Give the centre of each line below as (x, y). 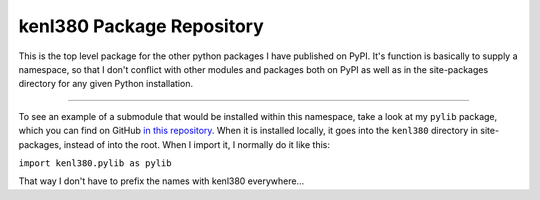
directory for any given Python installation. (106, 84)
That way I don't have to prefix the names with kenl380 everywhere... (161, 181)
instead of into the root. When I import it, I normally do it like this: (196, 144)
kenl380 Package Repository (141, 26)
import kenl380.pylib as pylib (95, 163)
